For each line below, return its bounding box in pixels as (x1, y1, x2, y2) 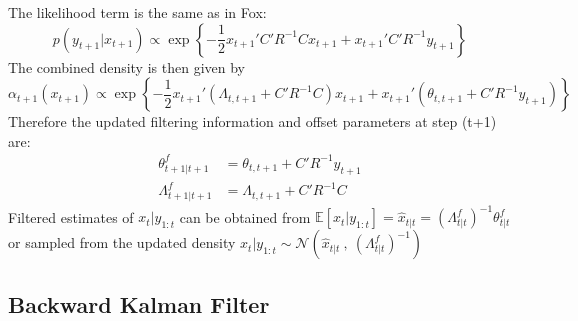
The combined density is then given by (8, 56, 245, 77)
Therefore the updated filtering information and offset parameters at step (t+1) (8, 111, 497, 132)
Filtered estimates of (8, 206, 134, 227)
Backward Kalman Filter (8, 288, 270, 319)
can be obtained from (179, 206, 311, 227)
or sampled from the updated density (8, 232, 236, 253)
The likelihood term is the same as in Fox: (8, 2, 267, 22)
